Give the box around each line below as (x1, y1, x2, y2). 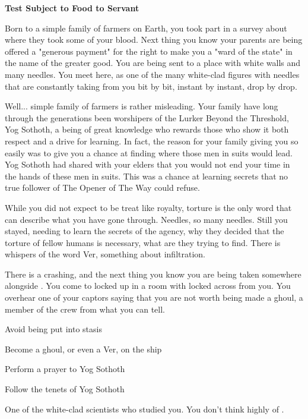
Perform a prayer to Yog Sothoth (5, 363, 125, 375)
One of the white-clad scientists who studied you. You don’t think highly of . (5, 402, 284, 415)
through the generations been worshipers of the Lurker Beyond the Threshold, (5, 111, 289, 124)
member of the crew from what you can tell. (5, 303, 165, 315)
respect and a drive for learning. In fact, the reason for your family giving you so (5, 134, 299, 147)
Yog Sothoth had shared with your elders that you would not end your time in (5, 158, 290, 171)
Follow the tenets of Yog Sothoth (5, 383, 125, 395)
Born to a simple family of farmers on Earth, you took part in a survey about (5, 21, 287, 34)
